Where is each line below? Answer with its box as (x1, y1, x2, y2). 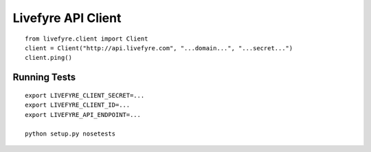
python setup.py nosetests (25, 130, 116, 138)
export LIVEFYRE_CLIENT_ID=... (25, 101, 131, 109)
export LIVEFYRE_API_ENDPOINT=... (25, 111, 141, 118)
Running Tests (12, 72, 76, 83)
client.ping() (25, 54, 72, 62)
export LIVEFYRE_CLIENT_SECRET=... (25, 91, 145, 99)
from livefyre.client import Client (25, 34, 148, 43)
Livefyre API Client (12, 10, 122, 25)
